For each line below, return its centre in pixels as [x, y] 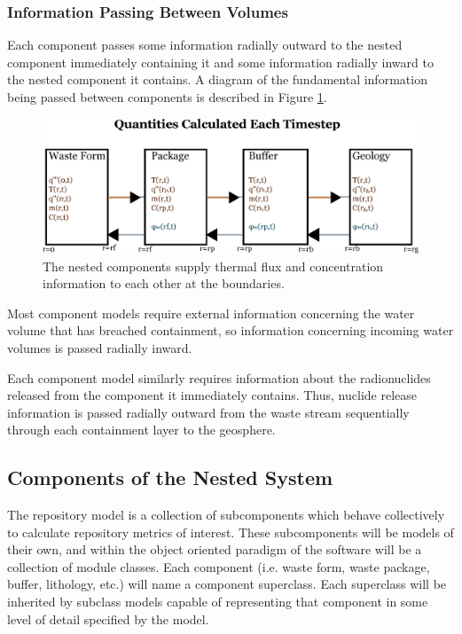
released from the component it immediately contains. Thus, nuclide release [212, 395]
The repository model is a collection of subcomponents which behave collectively [226, 515]
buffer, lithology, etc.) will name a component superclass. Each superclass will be [227, 584]
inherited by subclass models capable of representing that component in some [218, 602]
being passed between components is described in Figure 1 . [167, 97]
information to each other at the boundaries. [164, 283]
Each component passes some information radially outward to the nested [205, 45]
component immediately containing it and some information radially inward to [220, 62]
